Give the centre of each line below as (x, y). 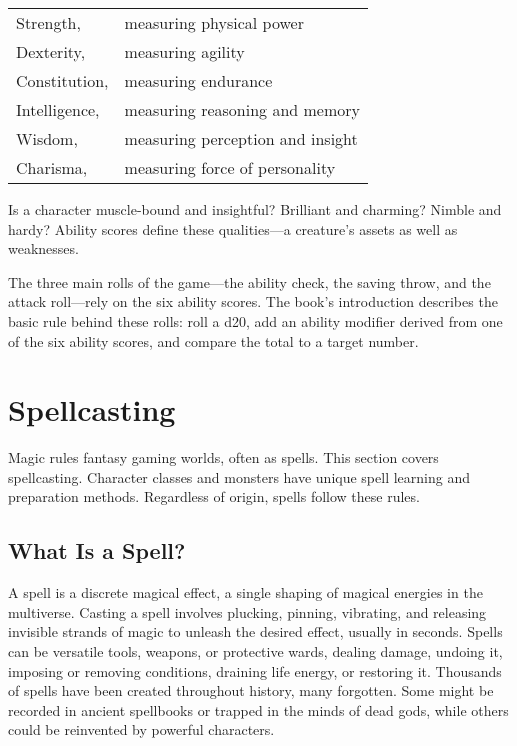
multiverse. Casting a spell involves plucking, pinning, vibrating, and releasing (247, 611)
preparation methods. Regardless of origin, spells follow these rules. (214, 496)
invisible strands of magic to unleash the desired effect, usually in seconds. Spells (255, 631)
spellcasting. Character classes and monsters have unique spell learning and (239, 476)
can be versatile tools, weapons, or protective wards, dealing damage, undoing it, (255, 651)
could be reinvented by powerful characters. (141, 729)
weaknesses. (43, 248)
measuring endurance (198, 80)
